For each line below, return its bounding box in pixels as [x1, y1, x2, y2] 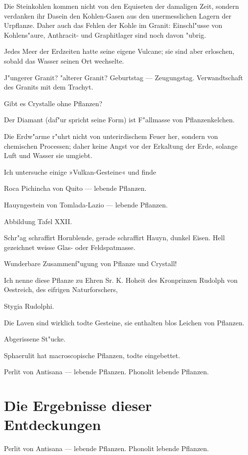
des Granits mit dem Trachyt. [4, 82, 93, 92]
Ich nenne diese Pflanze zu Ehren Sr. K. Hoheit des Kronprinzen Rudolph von [4, 274, 238, 285]
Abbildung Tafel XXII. [4, 216, 72, 226]
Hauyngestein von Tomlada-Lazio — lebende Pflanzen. [4, 199, 168, 209]
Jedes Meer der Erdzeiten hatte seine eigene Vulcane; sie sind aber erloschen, [4, 46, 235, 56]
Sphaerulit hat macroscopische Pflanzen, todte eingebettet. [4, 350, 180, 360]
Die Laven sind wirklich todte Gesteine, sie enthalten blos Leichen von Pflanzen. [4, 317, 245, 327]
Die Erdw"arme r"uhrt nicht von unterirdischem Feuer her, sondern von [4, 131, 218, 141]
